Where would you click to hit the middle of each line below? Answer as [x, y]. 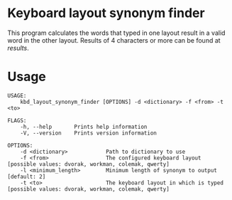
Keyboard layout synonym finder [106, 13]
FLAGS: [17, 120]
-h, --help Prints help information [84, 127]
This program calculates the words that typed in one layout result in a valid [116, 33]
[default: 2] [27, 177]
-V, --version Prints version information [89, 133]
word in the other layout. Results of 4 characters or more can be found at [114, 40]
